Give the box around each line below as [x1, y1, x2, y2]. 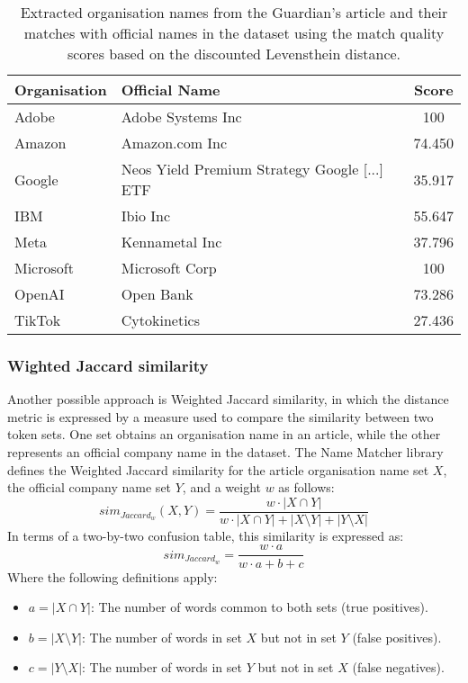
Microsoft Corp [121, 257, 217, 278]
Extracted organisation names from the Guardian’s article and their [20, 2, 448, 22]
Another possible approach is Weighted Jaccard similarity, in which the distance [7, 390, 449, 409]
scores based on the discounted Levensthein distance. [67, 43, 401, 64]
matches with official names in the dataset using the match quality [23, 22, 445, 43]
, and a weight [182, 478, 261, 497]
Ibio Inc [121, 205, 171, 226]
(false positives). [352, 627, 442, 646]
